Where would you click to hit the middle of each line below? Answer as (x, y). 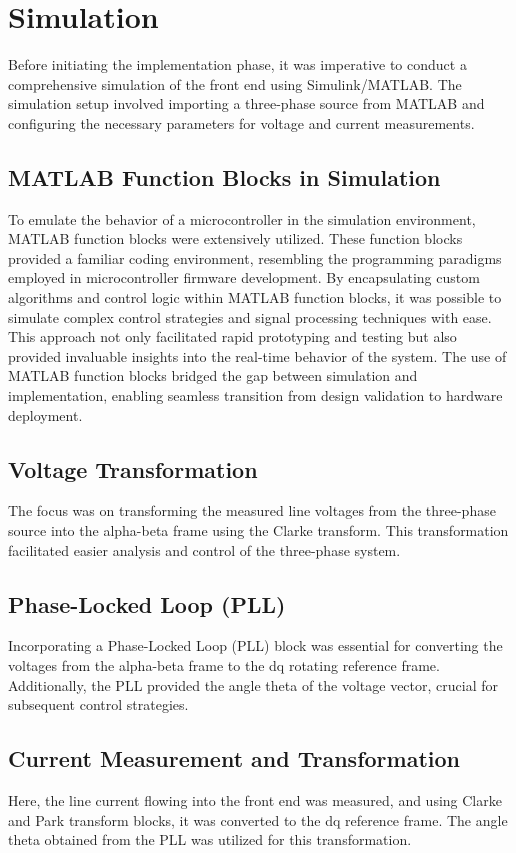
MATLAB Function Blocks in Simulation (224, 176)
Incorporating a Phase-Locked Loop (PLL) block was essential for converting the (255, 645)
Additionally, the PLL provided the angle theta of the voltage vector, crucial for (253, 684)
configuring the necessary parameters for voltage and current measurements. (241, 122)
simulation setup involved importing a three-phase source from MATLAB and (246, 103)
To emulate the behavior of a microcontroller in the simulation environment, (242, 218)
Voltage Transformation (133, 468)
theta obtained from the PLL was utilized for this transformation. (210, 839)
